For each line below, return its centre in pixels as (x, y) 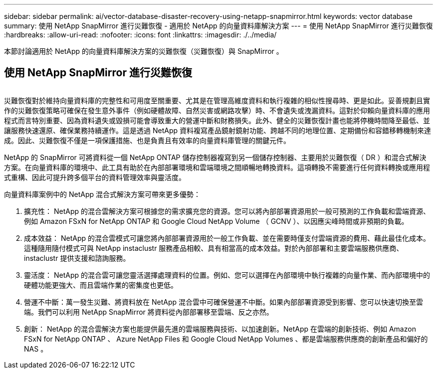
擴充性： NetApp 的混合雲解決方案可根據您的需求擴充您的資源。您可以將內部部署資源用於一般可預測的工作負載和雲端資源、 (227, 211)
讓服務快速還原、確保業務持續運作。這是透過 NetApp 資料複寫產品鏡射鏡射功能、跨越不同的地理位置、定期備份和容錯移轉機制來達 (218, 130)
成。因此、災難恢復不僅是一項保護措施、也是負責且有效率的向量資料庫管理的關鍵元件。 (147, 140)
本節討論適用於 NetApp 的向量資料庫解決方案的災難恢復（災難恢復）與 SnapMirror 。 (144, 51)
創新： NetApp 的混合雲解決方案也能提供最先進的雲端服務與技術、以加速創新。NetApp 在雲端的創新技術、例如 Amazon (220, 329)
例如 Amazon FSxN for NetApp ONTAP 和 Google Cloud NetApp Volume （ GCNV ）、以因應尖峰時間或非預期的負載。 (216, 221)
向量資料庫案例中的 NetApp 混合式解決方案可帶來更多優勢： (102, 194)
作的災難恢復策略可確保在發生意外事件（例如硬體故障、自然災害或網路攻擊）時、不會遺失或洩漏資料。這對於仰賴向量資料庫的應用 (217, 110)
